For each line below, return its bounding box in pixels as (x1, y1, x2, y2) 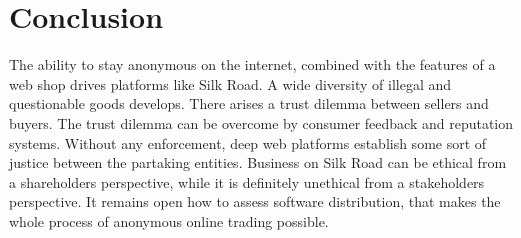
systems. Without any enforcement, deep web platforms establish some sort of (9, 132, 487, 153)
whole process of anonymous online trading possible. (9, 210, 329, 231)
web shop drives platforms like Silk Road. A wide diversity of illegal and (9, 73, 452, 94)
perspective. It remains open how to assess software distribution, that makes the (9, 191, 501, 212)
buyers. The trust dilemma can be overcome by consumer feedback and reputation (9, 112, 514, 133)
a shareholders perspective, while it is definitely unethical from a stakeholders (9, 171, 485, 192)
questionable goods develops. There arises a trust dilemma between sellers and (9, 93, 489, 114)
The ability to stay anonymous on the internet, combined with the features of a (9, 54, 496, 75)
